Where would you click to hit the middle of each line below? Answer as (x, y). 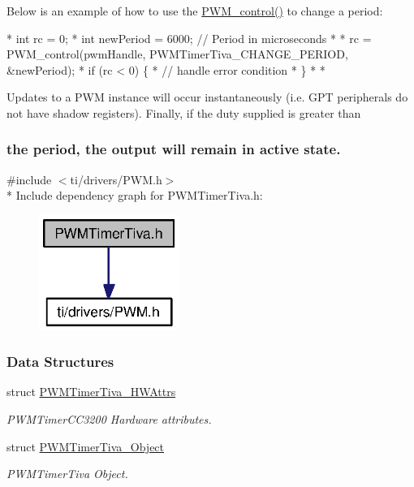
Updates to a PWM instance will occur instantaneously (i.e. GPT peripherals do (207, 97)
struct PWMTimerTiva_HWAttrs (91, 392)
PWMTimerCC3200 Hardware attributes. (109, 418)
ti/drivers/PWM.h (116, 179)
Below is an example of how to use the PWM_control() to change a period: (195, 11)
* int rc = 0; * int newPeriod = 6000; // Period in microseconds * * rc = (189, 38)
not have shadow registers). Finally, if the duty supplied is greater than (184, 112)
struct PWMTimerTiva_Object (86, 446)
